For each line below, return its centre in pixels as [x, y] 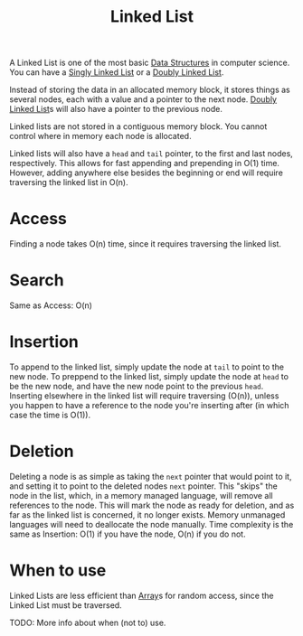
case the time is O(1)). [50, 415]
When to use [58, 571]
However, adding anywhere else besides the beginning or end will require [146, 173]
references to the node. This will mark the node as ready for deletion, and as [152, 505]
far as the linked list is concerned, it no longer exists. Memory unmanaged [147, 514]
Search [37, 281]
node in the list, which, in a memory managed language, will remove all [141, 495]
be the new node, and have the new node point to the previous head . [137, 386]
